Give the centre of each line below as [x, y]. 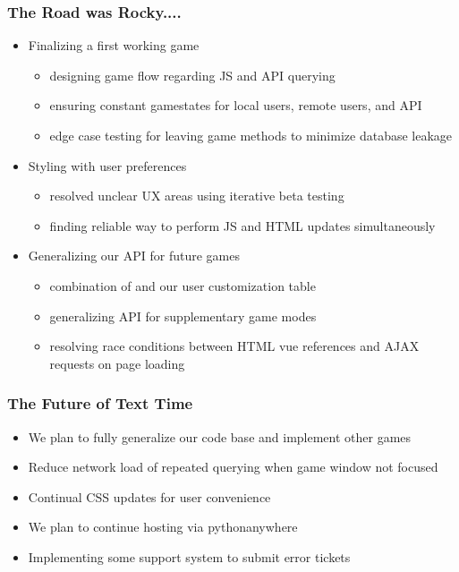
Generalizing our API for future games [134, 256]
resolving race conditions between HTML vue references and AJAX [234, 346]
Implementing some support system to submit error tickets [189, 556]
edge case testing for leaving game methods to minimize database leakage [251, 135]
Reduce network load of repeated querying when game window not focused [233, 467]
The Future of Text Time [100, 403]
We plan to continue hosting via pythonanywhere [163, 527]
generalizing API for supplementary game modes [183, 316]
